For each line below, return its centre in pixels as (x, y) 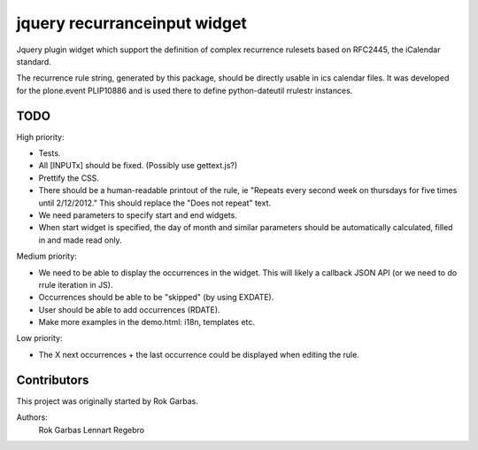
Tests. (50, 153)
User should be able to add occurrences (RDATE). (129, 309)
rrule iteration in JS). (76, 284)
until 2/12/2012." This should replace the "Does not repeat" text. (155, 203)
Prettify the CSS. (69, 178)
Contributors (53, 380)
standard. (34, 61)
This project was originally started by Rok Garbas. (107, 401)
